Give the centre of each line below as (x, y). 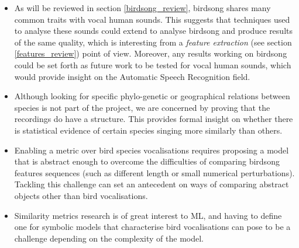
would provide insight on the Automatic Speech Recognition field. (132, 76)
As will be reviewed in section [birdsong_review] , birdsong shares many (142, 8)
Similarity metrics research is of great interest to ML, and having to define (148, 215)
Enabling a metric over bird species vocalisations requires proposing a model (152, 150)
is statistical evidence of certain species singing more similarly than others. (148, 130)
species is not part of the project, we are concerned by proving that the (142, 107)
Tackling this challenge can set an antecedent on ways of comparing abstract (152, 184)
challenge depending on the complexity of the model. (109, 238)
